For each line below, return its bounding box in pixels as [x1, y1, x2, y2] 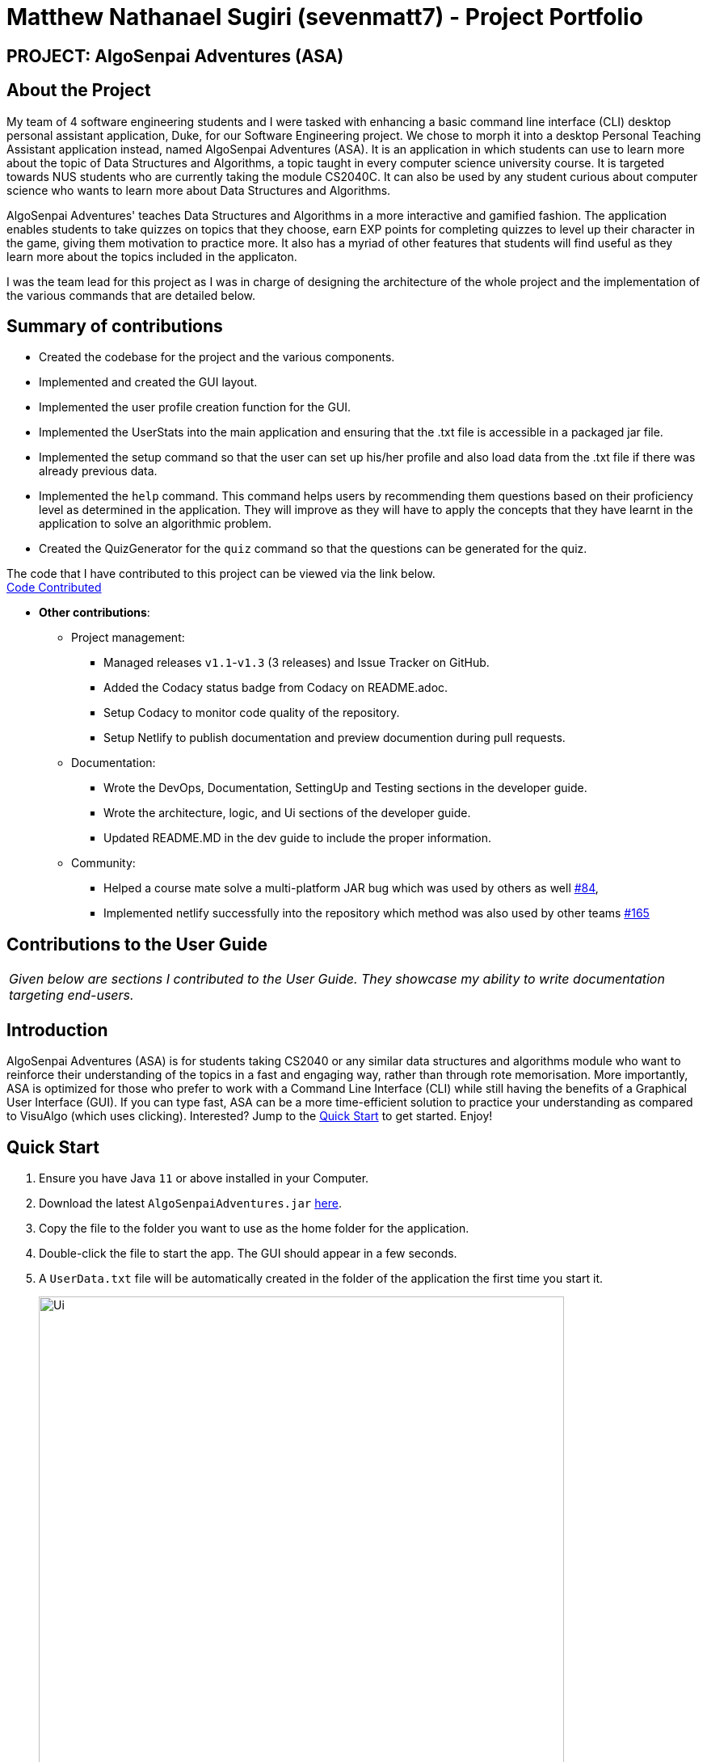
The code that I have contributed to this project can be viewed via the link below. [6, 567, 436, 581]
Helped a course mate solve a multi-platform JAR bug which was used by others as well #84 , [103, 881, 599, 896]
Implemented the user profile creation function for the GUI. [39, 400, 351, 415]
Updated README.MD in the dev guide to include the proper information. [103, 831, 492, 845]
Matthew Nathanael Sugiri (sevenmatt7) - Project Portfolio [6, 3, 643, 31]
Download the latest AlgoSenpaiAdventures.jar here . [39, 1195, 342, 1210]
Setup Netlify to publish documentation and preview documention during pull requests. [103, 731, 566, 745]
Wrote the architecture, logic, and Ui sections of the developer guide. [103, 806, 471, 820]
